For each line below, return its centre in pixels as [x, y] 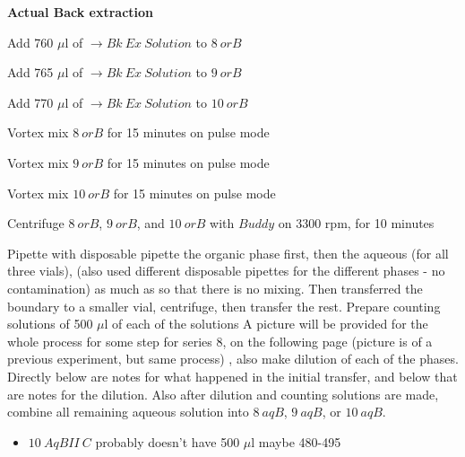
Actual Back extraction [81, 12]
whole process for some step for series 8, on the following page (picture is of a [220, 341]
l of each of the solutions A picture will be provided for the [266, 324]
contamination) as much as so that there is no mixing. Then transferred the [215, 288]
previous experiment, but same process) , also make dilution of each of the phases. [233, 359]
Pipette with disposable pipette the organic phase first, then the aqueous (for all [228, 253]
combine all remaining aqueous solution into [128, 412]
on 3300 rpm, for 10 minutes [356, 223]
